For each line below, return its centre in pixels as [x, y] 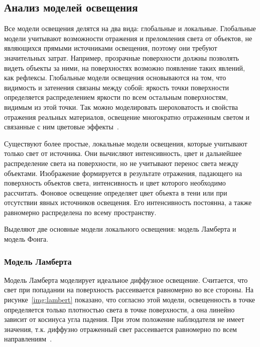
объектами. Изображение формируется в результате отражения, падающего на [123, 173]
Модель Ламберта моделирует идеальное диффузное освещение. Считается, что [126, 280]
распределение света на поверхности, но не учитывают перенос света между [121, 163]
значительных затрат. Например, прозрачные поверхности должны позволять [121, 57]
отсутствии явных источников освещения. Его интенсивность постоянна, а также [128, 202]
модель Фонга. [26, 239]
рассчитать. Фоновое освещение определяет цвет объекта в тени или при [116, 192]
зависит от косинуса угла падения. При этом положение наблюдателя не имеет [124, 319]
